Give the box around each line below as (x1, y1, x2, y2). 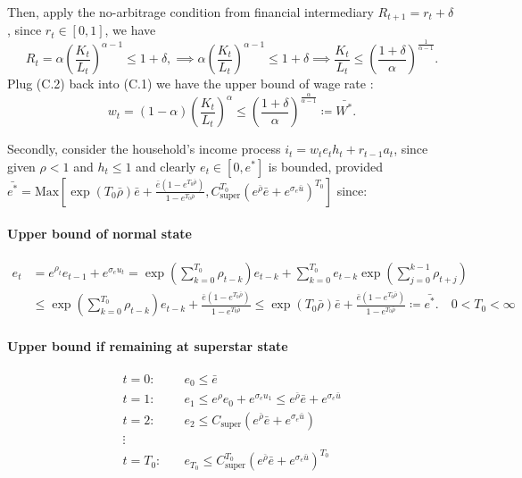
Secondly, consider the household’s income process (7, 139, 281, 158)
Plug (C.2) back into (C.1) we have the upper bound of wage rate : (7, 74, 374, 93)
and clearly (136, 156, 196, 175)
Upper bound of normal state (7, 223, 192, 242)
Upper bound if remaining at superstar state (7, 336, 288, 355)
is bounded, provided (268, 156, 383, 175)
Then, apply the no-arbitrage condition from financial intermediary (7, 3, 374, 21)
